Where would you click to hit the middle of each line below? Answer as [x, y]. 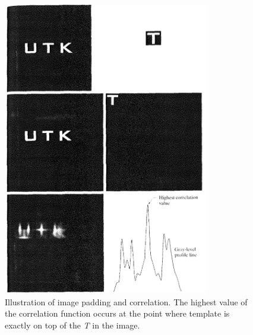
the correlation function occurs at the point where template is [117, 313]
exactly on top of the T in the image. [72, 325]
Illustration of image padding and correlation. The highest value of [126, 301]
